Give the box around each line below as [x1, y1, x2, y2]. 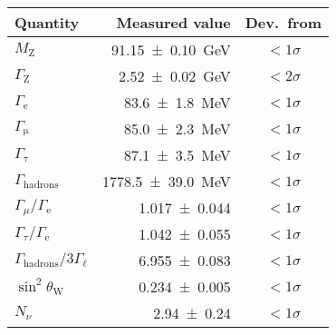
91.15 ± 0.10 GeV [111, 39, 231, 60]
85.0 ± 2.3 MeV [123, 118, 231, 139]
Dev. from [245, 12, 322, 33]
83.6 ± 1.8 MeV [123, 92, 231, 113]
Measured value [116, 12, 231, 33]
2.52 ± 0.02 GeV [119, 65, 231, 86]
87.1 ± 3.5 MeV [123, 144, 231, 165]
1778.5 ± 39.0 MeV [101, 171, 231, 192]
